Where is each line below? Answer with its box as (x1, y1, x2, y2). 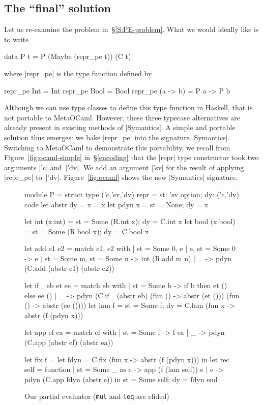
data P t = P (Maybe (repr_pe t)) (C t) (4, 51, 131, 61)
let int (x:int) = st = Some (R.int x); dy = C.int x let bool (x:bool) (24, 216, 236, 227)
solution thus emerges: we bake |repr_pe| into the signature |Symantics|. (4, 132, 230, 142)
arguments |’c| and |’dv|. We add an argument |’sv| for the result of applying (4, 162, 244, 172)
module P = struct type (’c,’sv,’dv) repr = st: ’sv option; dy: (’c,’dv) (24, 189, 239, 199)
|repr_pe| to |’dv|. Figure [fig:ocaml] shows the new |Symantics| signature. (4, 172, 238, 182)
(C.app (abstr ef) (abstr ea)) (24, 337, 113, 348)
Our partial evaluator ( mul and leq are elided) (24, 391, 169, 401)
